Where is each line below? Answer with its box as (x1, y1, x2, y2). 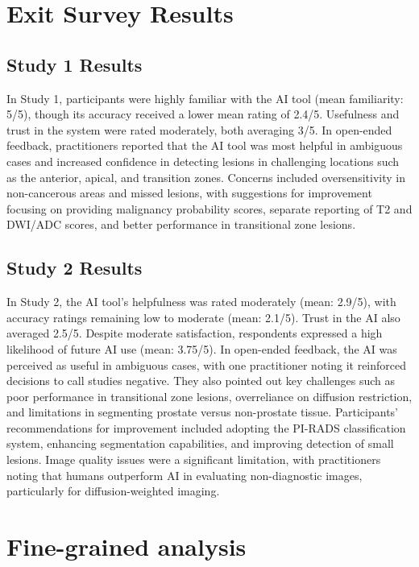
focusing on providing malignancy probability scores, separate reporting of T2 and (6, 200, 413, 217)
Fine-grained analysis (6, 530, 247, 563)
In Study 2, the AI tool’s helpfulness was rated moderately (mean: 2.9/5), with (6, 293, 396, 310)
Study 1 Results (6, 52, 143, 77)
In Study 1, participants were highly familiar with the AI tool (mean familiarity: (6, 89, 404, 106)
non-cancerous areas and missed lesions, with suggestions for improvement (6, 184, 372, 201)
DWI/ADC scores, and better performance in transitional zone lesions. (6, 216, 356, 233)
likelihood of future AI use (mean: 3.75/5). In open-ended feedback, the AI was (6, 340, 397, 357)
